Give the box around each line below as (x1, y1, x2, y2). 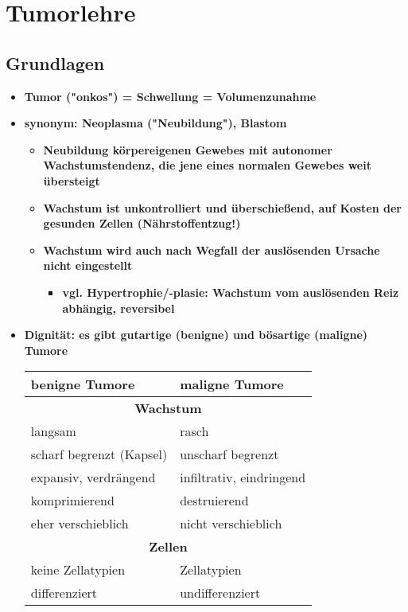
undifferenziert (180, 583, 261, 602)
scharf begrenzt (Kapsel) (30, 445, 168, 464)
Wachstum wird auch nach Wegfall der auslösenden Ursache (43, 241, 380, 258)
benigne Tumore (30, 375, 135, 394)
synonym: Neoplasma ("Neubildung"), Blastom (24, 115, 287, 131)
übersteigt (43, 172, 100, 189)
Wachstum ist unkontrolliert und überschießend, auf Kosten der (43, 199, 402, 216)
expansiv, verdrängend (30, 468, 156, 487)
